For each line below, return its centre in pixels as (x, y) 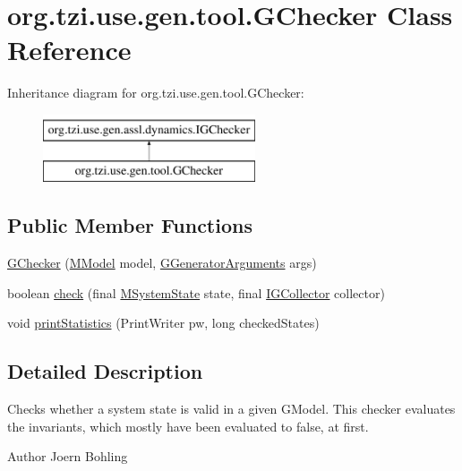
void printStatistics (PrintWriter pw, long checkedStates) (163, 323)
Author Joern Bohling (68, 456)
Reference (69, 50)
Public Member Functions (130, 225)
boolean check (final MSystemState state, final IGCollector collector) (196, 292)
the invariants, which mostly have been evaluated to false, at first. (188, 426)
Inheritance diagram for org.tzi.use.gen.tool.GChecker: (156, 93)
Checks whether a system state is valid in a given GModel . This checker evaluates (231, 409)
